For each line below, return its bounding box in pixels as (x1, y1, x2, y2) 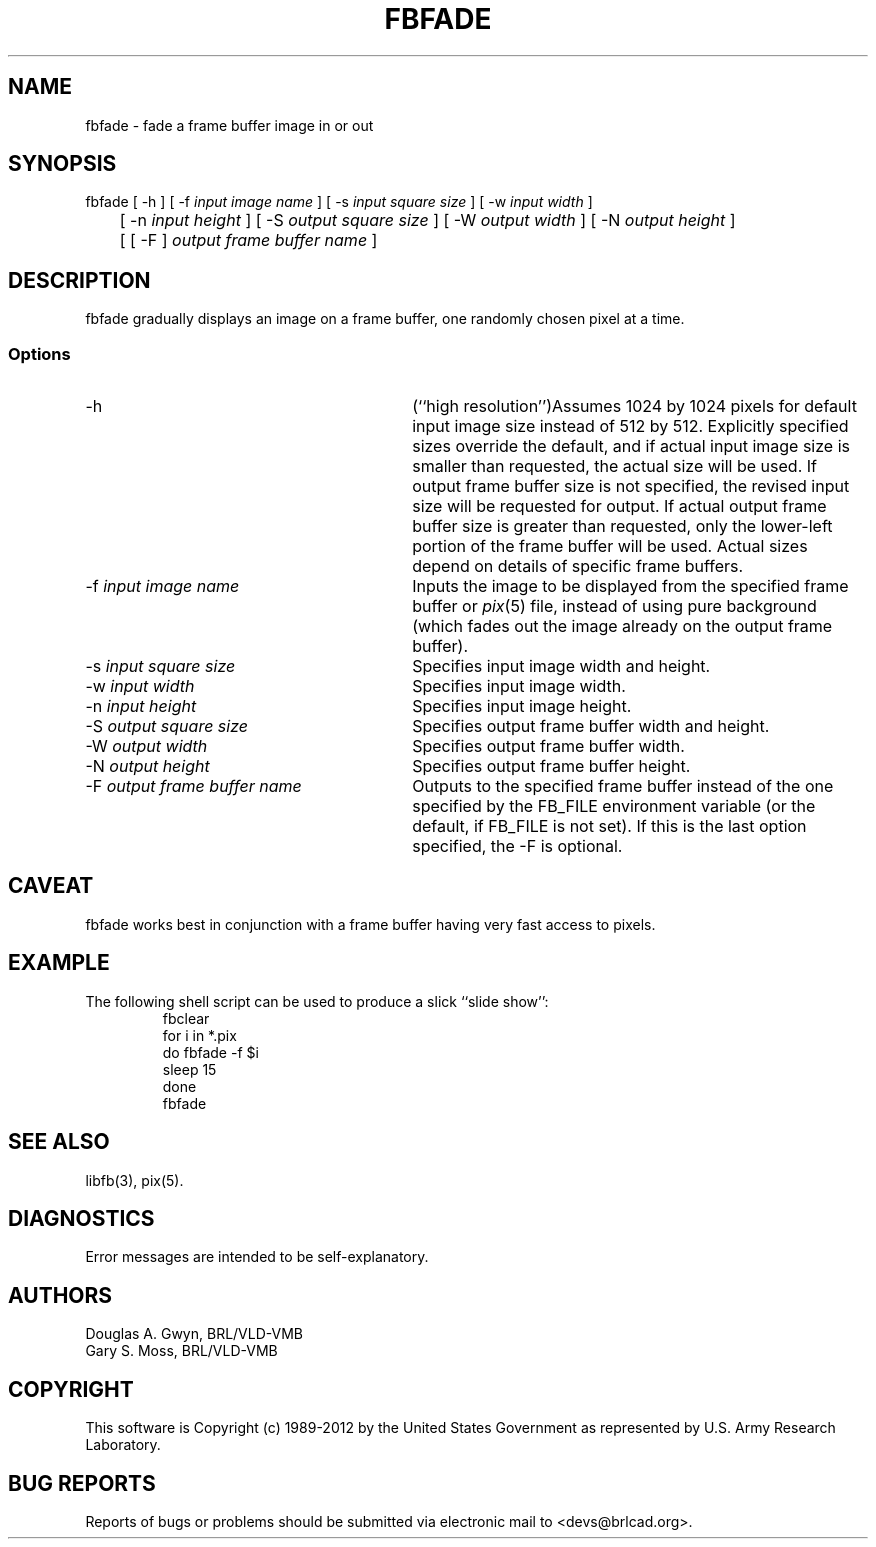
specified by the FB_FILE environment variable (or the (412, 796, 816, 817)
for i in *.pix (162, 1026, 237, 1044)
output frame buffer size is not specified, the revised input (412, 476, 850, 497)
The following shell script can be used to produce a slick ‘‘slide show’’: (85, 992, 549, 1010)
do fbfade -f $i (162, 1043, 259, 1061)
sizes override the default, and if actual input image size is (412, 436, 850, 457)
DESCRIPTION (8, 267, 151, 293)
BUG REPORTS (8, 1470, 156, 1496)
